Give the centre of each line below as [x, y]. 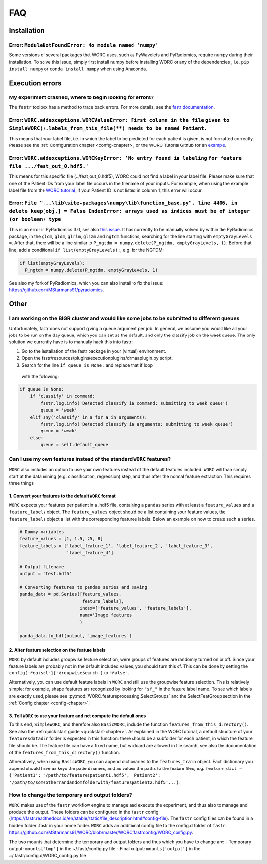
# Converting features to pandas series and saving [84, 587]
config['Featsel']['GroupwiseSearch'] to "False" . [69, 673]
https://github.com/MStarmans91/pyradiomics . [57, 290]
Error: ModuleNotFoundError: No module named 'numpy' [84, 45]
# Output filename [42, 566]
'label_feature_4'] [90, 552]
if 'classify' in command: [63, 396]
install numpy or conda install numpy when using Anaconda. [78, 69]
